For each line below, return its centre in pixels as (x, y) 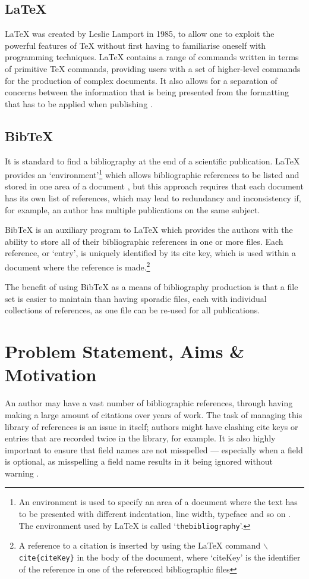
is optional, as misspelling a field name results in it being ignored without (139, 461)
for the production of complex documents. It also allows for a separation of (141, 80)
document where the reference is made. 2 (78, 266)
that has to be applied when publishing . (79, 103)
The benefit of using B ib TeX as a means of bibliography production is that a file (152, 287)
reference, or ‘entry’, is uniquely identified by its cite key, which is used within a (151, 253)
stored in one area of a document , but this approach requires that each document (154, 186)
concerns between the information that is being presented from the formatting (147, 92)
